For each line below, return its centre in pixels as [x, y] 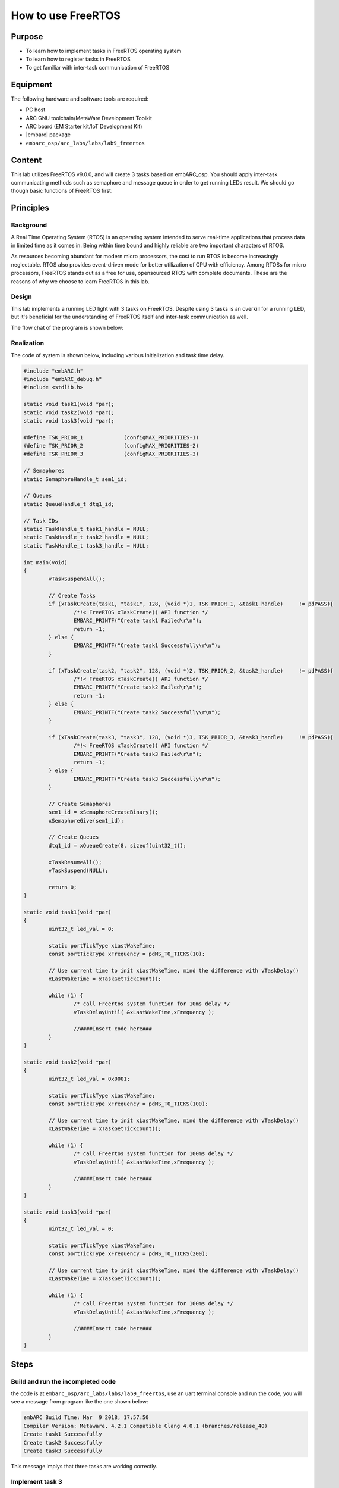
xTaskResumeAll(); [75, 862]
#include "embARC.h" [53, 371]
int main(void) [45, 562]
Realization [28, 343]
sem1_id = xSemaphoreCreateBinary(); [103, 812]
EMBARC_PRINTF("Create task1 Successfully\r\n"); [147, 645]
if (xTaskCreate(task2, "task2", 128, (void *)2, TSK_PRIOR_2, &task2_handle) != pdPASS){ [191, 670]
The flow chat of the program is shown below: [67, 328]
